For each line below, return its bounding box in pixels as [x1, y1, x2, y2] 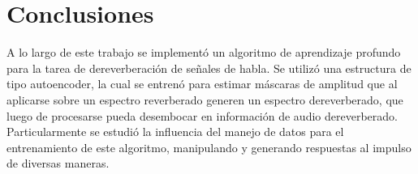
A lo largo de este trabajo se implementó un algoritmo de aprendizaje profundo [6, 44, 401, 61]
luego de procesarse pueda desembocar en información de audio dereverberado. [6, 107, 398, 124]
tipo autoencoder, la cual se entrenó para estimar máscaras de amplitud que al [6, 75, 398, 92]
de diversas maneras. [6, 155, 110, 172]
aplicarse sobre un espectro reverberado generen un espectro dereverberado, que [6, 91, 403, 108]
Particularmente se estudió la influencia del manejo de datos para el [6, 123, 344, 140]
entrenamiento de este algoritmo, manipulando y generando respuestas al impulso [6, 138, 412, 155]
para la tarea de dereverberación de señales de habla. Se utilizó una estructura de [6, 59, 412, 76]
